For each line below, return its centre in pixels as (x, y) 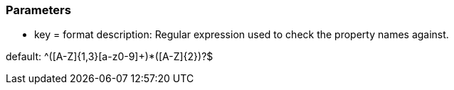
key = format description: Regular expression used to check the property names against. (242, 35)
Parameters (38, 10)
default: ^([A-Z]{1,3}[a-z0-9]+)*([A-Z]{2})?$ (110, 57)
